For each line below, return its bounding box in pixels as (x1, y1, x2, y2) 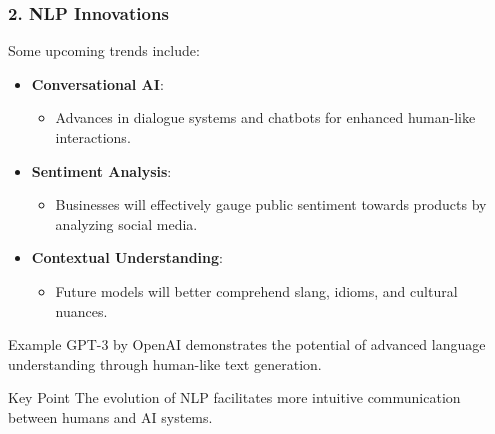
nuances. (55, 300, 108, 321)
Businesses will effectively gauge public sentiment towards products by (55, 194, 487, 215)
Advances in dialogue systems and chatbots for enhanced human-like (55, 107, 476, 128)
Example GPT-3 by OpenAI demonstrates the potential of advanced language (8, 334, 486, 355)
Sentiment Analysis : (31, 160, 172, 181)
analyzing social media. (55, 213, 198, 234)
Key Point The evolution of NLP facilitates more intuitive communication (8, 387, 461, 408)
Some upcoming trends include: (8, 40, 200, 61)
